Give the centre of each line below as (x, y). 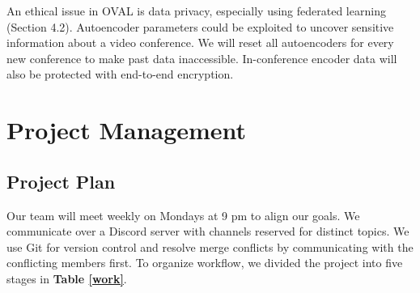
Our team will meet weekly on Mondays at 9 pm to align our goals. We (183, 215)
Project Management (127, 130)
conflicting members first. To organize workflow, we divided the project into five (205, 263)
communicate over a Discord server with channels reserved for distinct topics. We (208, 231)
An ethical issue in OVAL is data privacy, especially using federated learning (196, 11)
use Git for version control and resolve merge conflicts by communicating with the (210, 246)
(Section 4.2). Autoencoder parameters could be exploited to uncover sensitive (200, 26)
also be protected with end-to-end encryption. (120, 74)
